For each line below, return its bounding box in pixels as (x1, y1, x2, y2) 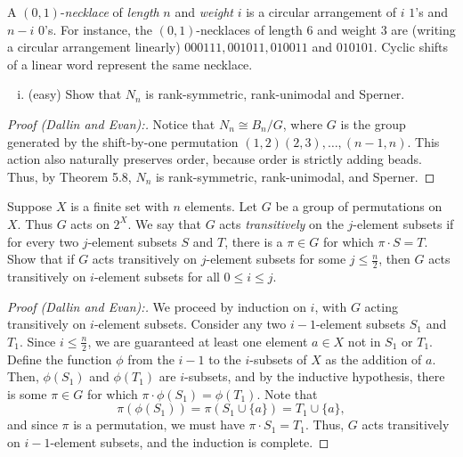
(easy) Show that (28, 85, 122, 103)
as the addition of (325, 349, 422, 368)
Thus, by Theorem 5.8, (7, 167, 132, 185)
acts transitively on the (219, 214, 344, 233)
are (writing (391, 20, 456, 38)
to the (208, 349, 241, 368)
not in (347, 331, 381, 350)
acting (364, 297, 398, 315)
